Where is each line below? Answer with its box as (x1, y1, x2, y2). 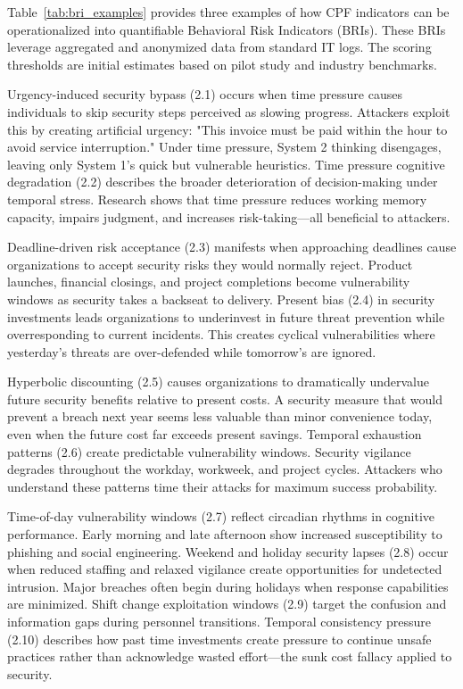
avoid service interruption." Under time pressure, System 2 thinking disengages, (7, 137, 442, 156)
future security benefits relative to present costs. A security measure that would (7, 389, 443, 408)
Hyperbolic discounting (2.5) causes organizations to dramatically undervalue (7, 372, 430, 391)
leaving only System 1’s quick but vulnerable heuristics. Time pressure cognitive (7, 154, 445, 173)
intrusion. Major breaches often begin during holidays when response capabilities (7, 577, 449, 595)
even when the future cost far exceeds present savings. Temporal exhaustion (7, 425, 422, 444)
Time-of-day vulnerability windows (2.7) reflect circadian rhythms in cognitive (7, 507, 435, 526)
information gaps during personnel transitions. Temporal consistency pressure (7, 612, 431, 630)
